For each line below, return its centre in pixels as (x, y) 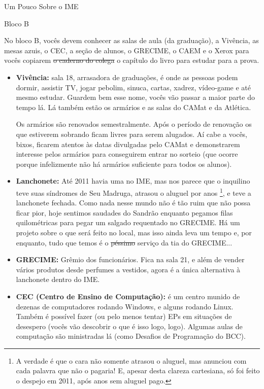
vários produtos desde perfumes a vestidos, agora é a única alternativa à (128, 269)
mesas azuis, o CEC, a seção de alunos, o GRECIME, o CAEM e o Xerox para (127, 50)
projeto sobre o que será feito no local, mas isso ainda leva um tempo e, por (134, 232)
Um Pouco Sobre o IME (41, 6)
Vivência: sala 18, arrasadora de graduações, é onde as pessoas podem (127, 77)
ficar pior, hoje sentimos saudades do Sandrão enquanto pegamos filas (124, 212)
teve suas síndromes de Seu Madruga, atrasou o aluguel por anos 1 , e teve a (134, 192)
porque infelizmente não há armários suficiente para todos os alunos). (124, 164)
